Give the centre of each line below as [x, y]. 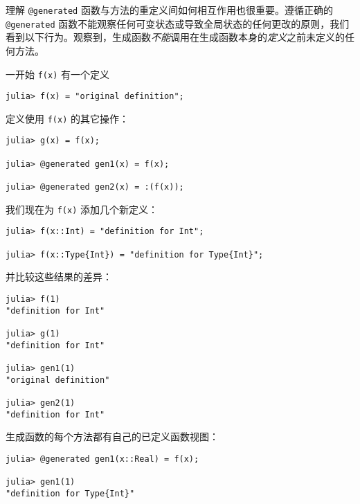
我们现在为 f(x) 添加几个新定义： [82, 209]
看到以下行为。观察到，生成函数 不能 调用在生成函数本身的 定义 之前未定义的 [175, 37]
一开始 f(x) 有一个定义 [57, 74]
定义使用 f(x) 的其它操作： [67, 118]
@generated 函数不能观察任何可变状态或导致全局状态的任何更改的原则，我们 [178, 23]
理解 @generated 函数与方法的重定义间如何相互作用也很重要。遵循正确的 [169, 10]
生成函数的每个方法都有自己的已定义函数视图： [112, 436]
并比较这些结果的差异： [59, 277]
